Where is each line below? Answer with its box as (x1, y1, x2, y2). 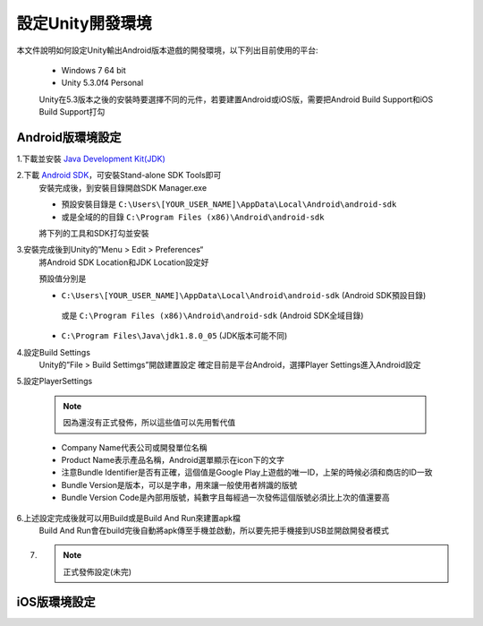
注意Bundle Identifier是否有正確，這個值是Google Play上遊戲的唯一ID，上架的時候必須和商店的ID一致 (61, 467, 433, 478)
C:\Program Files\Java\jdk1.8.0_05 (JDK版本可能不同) (61, 330, 288, 341)
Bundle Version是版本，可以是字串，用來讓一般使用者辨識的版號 (61, 479, 298, 490)
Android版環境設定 (16, 130, 122, 145)
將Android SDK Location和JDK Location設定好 (38, 256, 209, 268)
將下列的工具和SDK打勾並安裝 (38, 227, 149, 238)
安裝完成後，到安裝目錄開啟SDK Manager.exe (38, 182, 208, 193)
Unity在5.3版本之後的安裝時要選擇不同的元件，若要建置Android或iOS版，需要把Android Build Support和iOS (38, 94, 434, 105)
